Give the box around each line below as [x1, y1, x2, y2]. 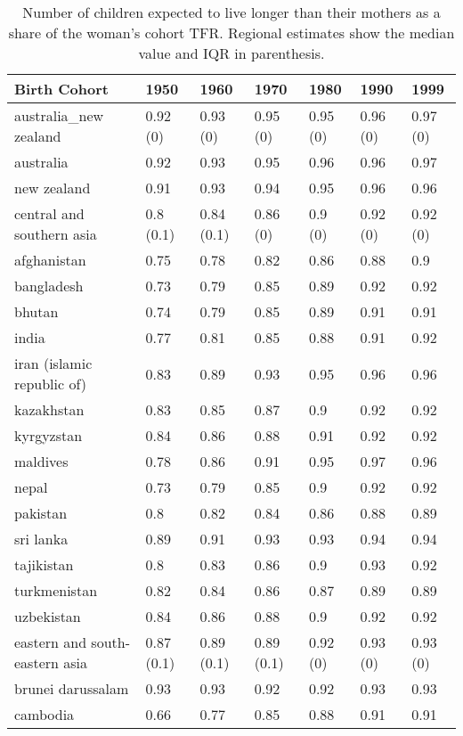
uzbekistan [14, 606, 81, 626]
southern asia [14, 224, 97, 244]
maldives [14, 451, 69, 471]
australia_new [14, 105, 104, 126]
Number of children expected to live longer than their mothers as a [22, 2, 441, 22]
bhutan [14, 301, 59, 322]
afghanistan [14, 249, 86, 270]
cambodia [14, 704, 75, 724]
